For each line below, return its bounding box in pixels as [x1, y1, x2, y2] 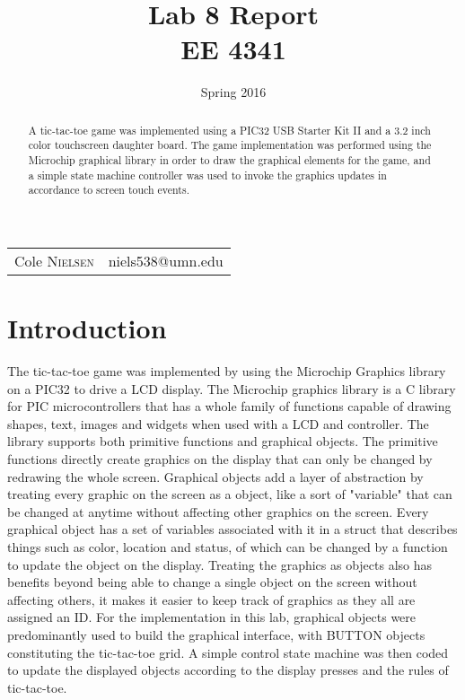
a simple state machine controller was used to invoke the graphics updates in [28, 167, 387, 182]
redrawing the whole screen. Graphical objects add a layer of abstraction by [7, 467, 424, 486]
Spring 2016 [200, 83, 267, 101]
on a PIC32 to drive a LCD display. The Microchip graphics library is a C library [7, 379, 456, 398]
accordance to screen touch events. [28, 182, 189, 197]
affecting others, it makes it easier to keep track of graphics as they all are [7, 590, 416, 608]
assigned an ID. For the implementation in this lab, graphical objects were [7, 608, 417, 626]
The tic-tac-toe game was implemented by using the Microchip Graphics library [7, 362, 446, 381]
